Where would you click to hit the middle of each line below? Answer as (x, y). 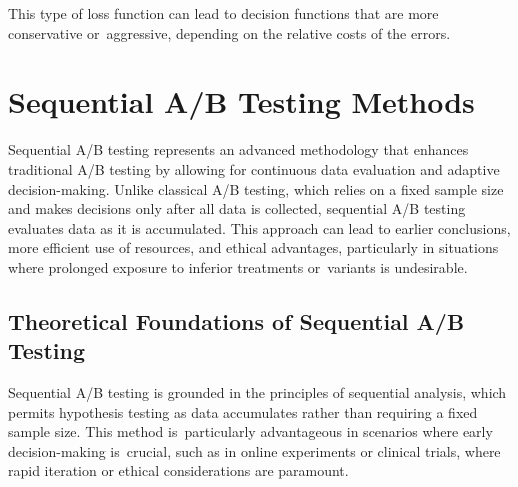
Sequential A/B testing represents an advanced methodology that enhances (238, 149)
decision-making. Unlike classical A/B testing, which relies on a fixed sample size (256, 188)
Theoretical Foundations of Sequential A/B (236, 320)
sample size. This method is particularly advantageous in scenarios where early (250, 431)
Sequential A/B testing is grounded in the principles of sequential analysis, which (257, 392)
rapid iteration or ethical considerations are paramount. (178, 470)
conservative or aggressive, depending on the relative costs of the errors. (229, 32)
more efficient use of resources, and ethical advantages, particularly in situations (253, 247)
